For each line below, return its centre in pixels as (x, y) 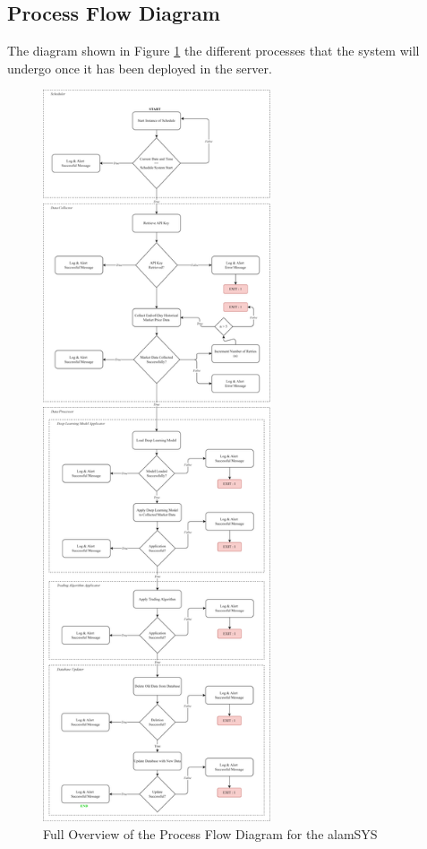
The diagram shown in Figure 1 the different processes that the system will (213, 51)
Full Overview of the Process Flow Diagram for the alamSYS (210, 833)
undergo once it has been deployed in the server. (140, 68)
